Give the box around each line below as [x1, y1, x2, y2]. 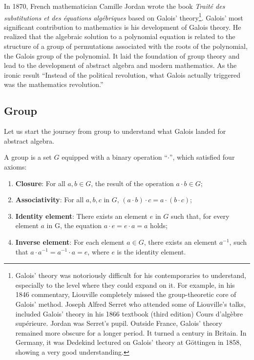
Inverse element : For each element [15, 236, 125, 247]
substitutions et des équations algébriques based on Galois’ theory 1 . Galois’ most [4, 11, 243, 22]
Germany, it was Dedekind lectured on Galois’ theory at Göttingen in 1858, [15, 337, 242, 347]
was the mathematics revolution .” [4, 79, 104, 89]
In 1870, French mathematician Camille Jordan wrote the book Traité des [4, 1, 225, 11]
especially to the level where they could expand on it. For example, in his [15, 279, 235, 290]
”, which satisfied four [169, 152, 235, 162]
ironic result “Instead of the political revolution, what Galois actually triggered [4, 69, 240, 80]
